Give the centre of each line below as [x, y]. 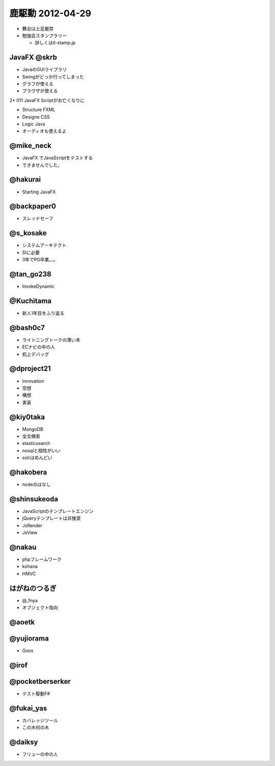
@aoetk [22, 622]
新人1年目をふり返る [43, 313]
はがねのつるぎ [33, 588]
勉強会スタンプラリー [45, 35]
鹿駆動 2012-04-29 [50, 13]
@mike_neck [31, 146]
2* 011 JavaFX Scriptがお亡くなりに [47, 100]
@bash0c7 [27, 327]
